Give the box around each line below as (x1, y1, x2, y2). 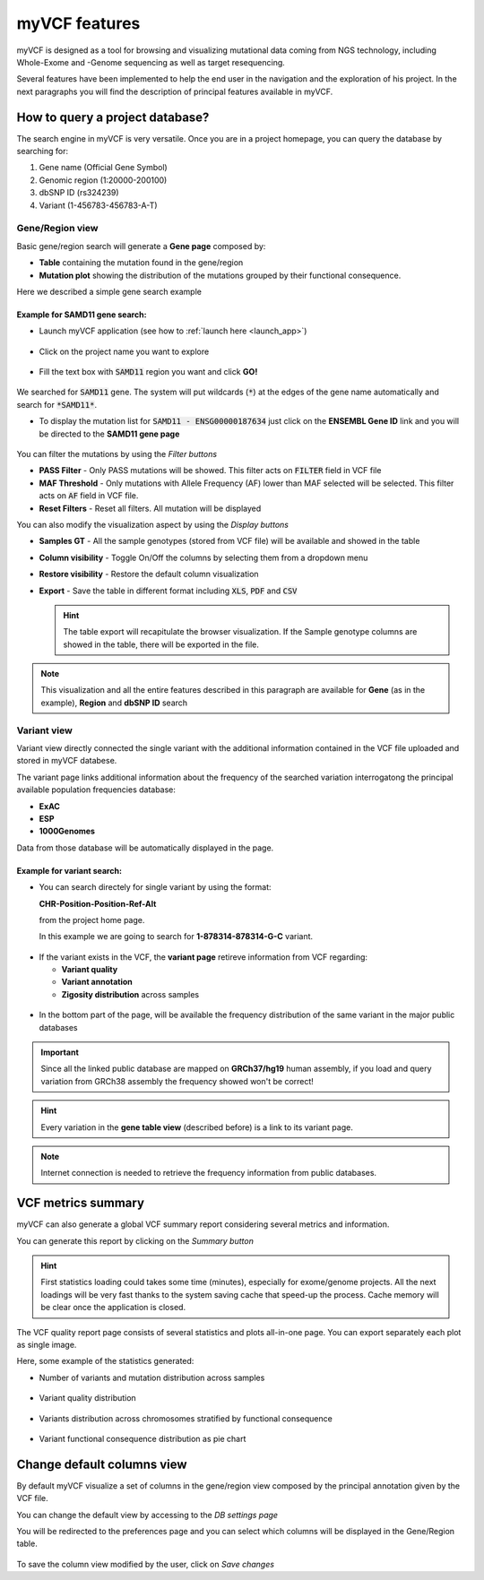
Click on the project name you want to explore (39, 346, 210, 357)
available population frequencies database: (16, 784, 177, 795)
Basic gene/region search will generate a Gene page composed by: (16, 240, 266, 251)
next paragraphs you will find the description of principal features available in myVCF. (16, 86, 333, 97)
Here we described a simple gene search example (16, 286, 202, 297)
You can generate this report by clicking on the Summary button (16, 1235, 255, 1246)
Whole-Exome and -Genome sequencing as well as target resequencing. (16, 56, 286, 67)
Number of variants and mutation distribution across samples (39, 1372, 265, 1383)
